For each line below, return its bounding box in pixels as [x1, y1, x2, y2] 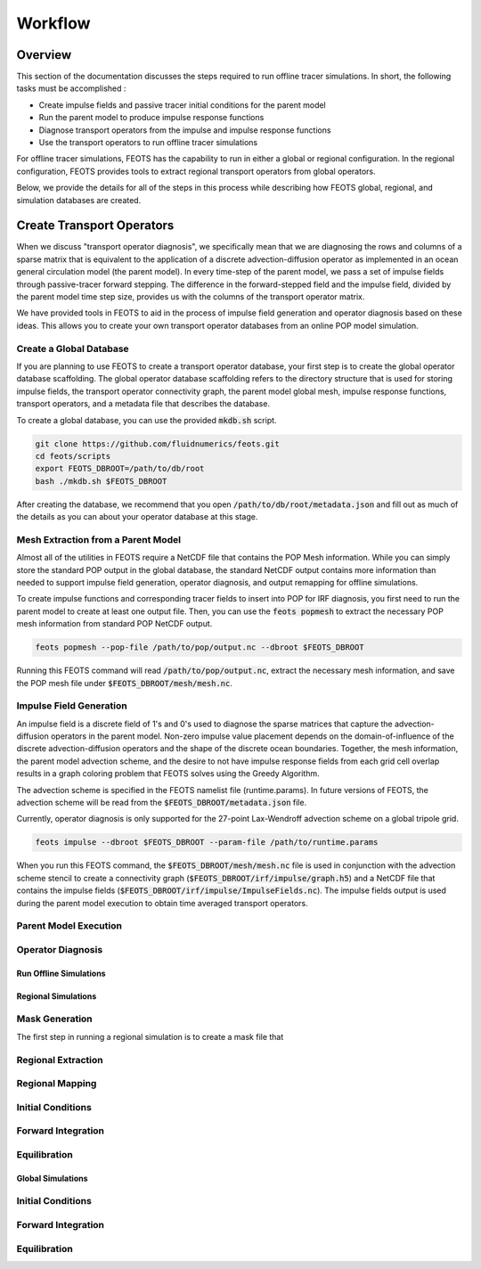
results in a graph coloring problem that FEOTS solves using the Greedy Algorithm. [16, 768, 320, 779]
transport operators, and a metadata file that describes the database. [16, 398, 271, 409]
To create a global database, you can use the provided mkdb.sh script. [16, 414, 277, 425]
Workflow [16, 13, 91, 33]
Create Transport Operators [16, 218, 175, 233]
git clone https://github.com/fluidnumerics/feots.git [35, 438, 280, 449]
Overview [16, 47, 72, 62]
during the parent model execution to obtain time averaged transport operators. [16, 897, 308, 908]
